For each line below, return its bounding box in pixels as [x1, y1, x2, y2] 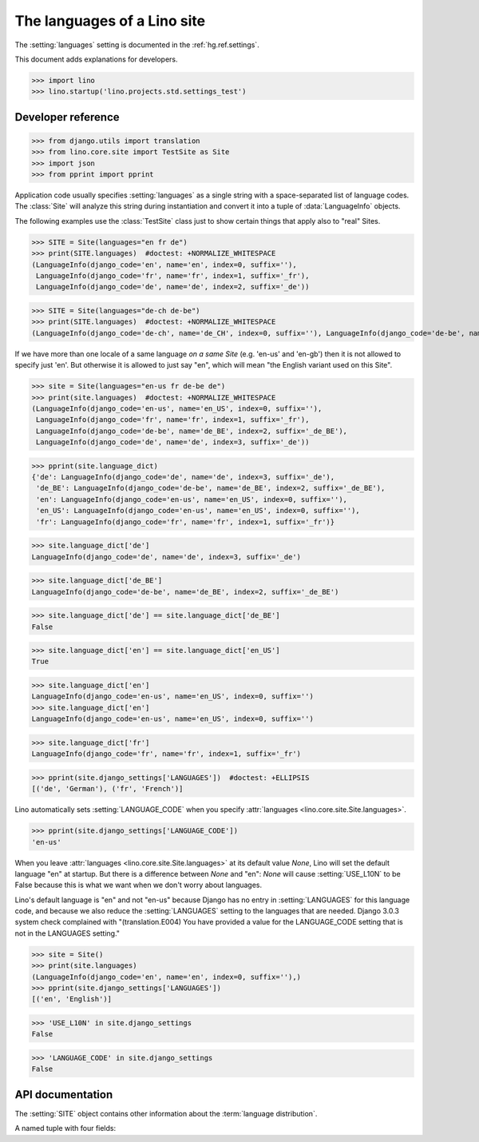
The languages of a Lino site [14, 12, 206, 30]
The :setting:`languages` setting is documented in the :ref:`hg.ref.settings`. [14, 40, 259, 50]
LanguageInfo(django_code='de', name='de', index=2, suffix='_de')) [36, 282, 310, 292]
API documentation [14, 1088, 113, 1101]
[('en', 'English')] [31, 995, 112, 1004]
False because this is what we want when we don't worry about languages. [14, 880, 263, 890]
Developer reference [14, 110, 120, 124]
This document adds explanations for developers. [14, 54, 179, 64]
